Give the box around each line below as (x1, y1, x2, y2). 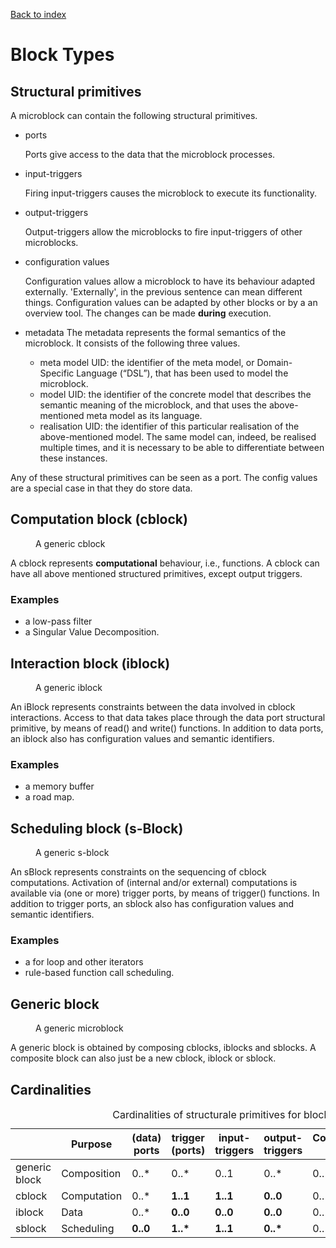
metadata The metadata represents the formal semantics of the (24, 327, 287, 338)
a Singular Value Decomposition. (24, 626, 160, 638)
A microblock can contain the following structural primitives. (10, 110, 258, 121)
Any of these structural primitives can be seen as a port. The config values (10, 472, 318, 483)
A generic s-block (35, 847, 110, 859)
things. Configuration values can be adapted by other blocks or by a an (24, 297, 318, 308)
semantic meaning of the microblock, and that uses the (39, 399, 267, 411)
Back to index (10, 9, 67, 20)
